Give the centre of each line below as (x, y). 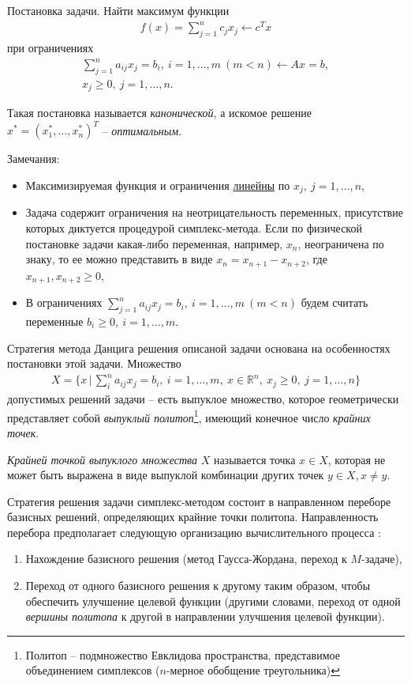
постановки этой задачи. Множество (94, 363)
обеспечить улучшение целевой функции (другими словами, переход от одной (213, 601)
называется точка (254, 459)
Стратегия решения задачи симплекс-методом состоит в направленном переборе (199, 501)
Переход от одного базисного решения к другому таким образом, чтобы (198, 586)
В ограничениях (64, 302)
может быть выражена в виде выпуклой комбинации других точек (166, 475)
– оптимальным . (142, 130)
